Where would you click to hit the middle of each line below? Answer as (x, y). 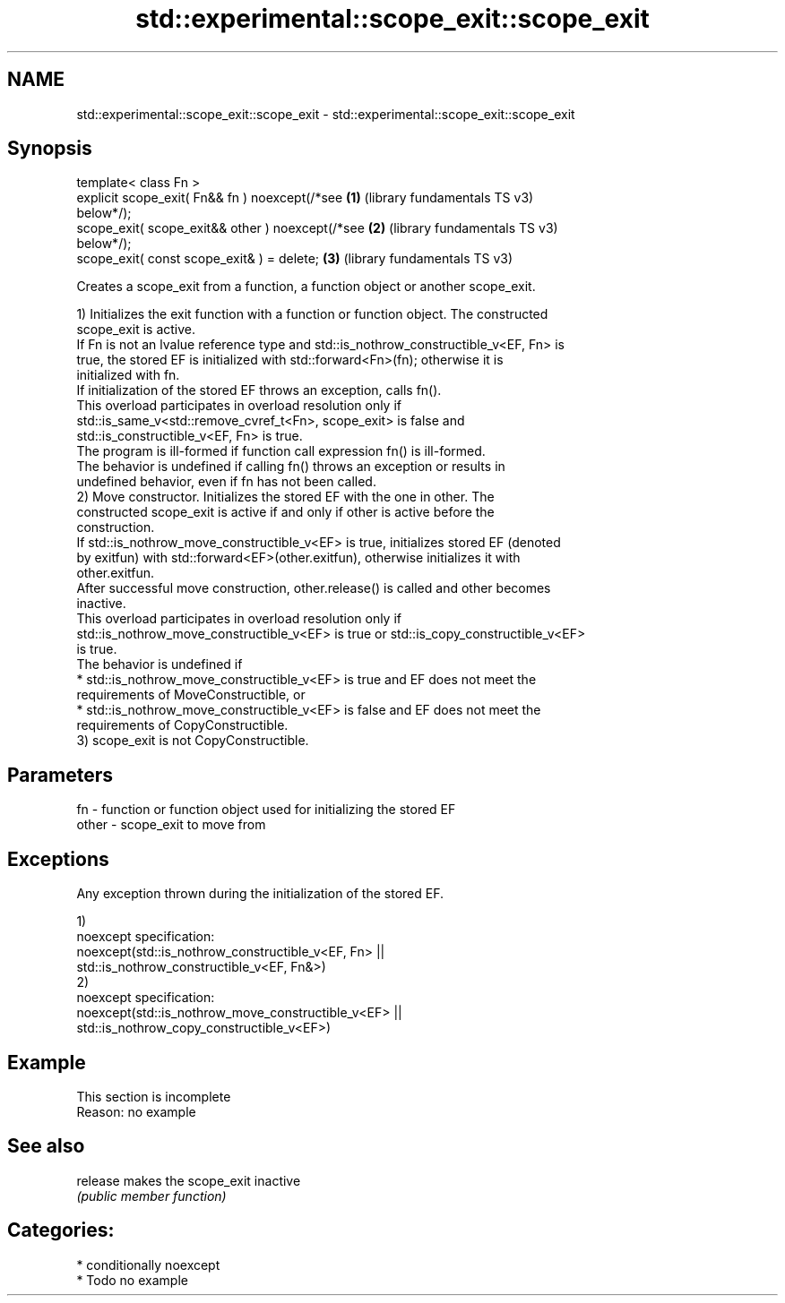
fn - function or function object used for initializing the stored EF (266, 810)
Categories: (61, 1230)
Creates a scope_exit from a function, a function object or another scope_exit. (306, 287)
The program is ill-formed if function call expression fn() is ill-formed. (281, 451)
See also (46, 1146)
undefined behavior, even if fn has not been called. (226, 482)
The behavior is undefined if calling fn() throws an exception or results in (291, 467)
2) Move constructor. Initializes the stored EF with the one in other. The (285, 497)
